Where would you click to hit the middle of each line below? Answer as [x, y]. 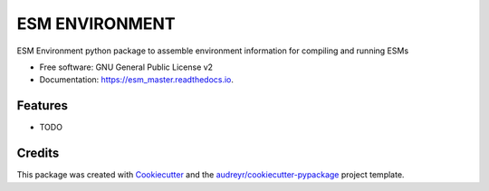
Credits [38, 153]
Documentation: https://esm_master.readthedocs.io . [137, 80]
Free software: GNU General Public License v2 [126, 67]
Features [42, 105]
